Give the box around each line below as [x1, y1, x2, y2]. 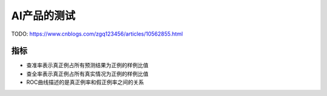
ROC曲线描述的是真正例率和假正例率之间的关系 [26, 78, 144, 86]
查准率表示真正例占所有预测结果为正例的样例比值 [26, 62, 148, 69]
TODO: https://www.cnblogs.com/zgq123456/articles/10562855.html [11, 30, 183, 37]
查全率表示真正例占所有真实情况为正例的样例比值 [26, 70, 148, 77]
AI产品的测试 [11, 9, 76, 22]
